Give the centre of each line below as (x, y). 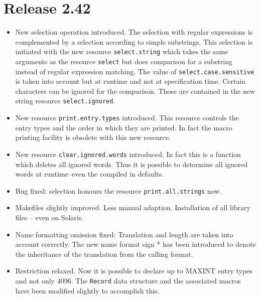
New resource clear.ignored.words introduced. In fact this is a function (128, 154)
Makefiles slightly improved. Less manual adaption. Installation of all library (133, 207)
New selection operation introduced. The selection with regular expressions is (134, 32)
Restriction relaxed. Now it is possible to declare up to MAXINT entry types (134, 271)
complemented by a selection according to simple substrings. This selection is (134, 41)
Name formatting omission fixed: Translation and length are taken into (124, 234)
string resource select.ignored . (65, 101)
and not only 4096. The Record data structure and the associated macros (128, 281)
